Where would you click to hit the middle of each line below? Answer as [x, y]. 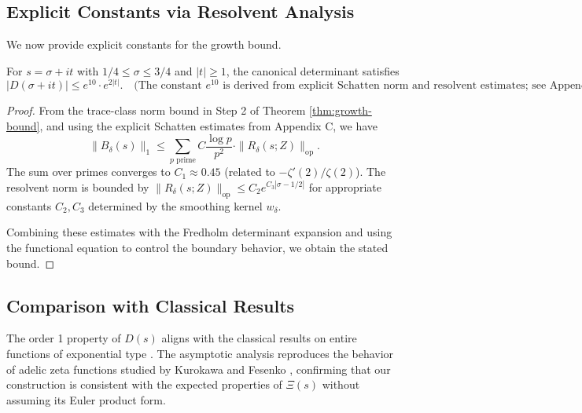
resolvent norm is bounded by [78, 186]
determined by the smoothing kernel [175, 205]
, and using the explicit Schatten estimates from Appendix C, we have [209, 126]
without [341, 384]
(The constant [168, 86]
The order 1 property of [64, 338]
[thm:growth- [341, 110]
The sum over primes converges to [88, 172]
